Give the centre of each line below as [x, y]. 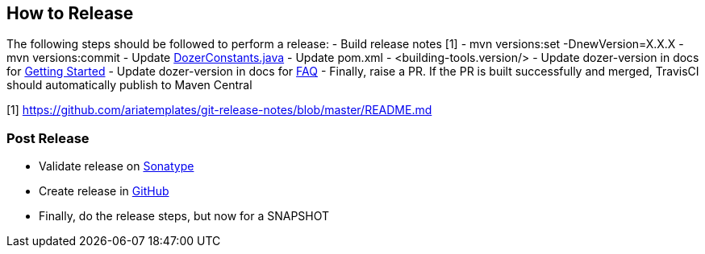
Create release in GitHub [104, 191]
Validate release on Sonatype [117, 166]
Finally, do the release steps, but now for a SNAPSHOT [184, 216]
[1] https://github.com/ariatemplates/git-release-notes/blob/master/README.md [219, 110]
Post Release [48, 138]
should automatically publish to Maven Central [129, 85]
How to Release [70, 13]
